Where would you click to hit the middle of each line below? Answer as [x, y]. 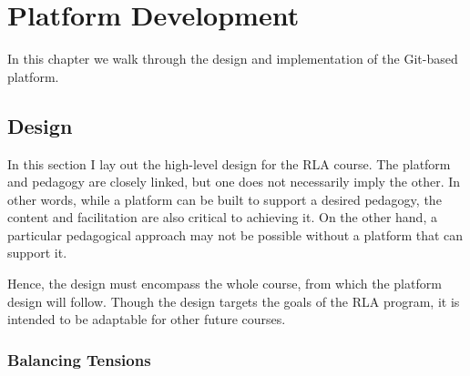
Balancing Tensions [79, 359]
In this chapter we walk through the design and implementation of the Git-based [233, 59]
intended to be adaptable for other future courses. [147, 319]
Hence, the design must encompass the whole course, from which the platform [225, 284]
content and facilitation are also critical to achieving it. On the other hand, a [222, 217]
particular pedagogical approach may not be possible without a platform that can [235, 234]
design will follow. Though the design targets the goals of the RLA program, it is [234, 301]
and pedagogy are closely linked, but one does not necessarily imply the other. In [234, 182]
